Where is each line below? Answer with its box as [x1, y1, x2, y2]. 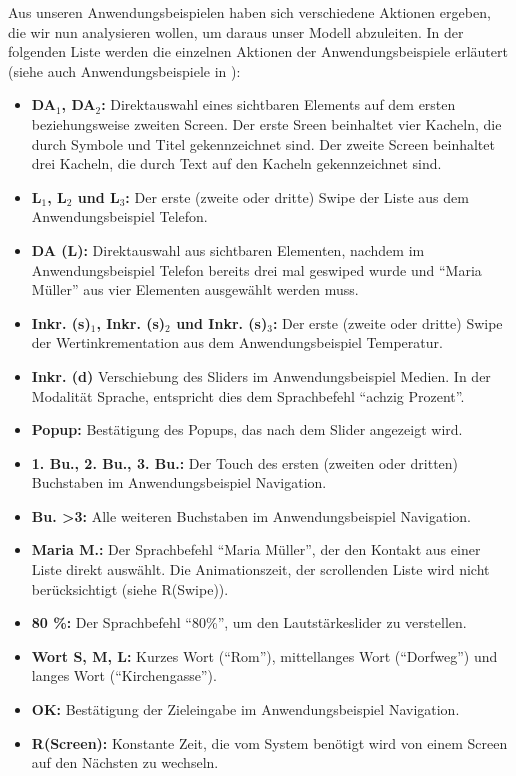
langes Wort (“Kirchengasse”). [31, 665, 217, 686]
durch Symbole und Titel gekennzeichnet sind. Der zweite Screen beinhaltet [31, 133, 495, 154]
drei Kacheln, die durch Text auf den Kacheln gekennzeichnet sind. [31, 153, 442, 174]
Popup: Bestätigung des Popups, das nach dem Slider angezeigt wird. [31, 419, 463, 440]
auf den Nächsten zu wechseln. [31, 752, 219, 773]
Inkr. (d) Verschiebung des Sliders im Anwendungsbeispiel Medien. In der [31, 365, 491, 386]
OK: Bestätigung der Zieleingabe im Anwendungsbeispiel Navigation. [31, 699, 460, 720]
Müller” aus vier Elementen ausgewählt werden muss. [31, 279, 359, 300]
